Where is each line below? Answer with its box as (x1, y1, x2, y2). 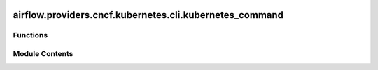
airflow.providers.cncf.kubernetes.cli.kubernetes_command (13, 9, 283, 21)
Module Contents (13, 49, 73, 58)
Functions (13, 30, 48, 40)
